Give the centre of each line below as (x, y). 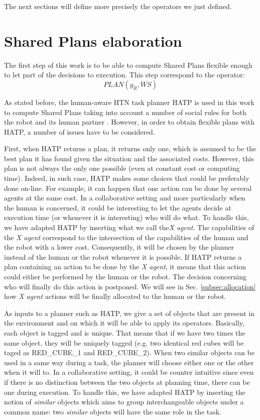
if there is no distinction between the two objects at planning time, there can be (127, 382)
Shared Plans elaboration (93, 40)
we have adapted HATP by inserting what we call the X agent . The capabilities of (129, 227)
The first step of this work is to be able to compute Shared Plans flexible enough (128, 65)
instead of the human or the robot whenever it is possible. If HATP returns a (123, 256)
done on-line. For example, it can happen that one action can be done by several (128, 188)
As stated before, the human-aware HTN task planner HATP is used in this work (129, 102)
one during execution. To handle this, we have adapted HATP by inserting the (125, 392)
